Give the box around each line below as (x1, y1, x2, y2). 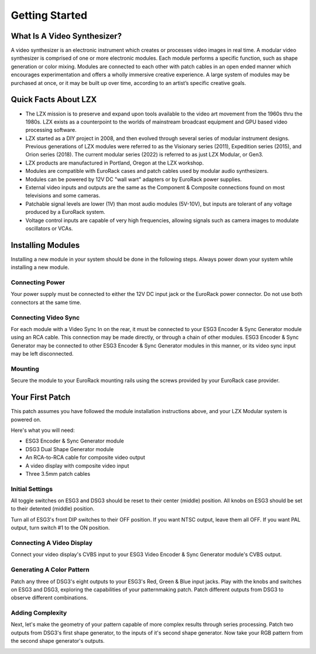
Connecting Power (11, 278, 66, 287)
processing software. (25, 127, 77, 134)
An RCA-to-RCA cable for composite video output (25, 454, 146, 461)
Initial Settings (11, 485, 53, 493)
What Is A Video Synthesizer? (11, 31, 122, 41)
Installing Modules (11, 240, 80, 250)
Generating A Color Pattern (11, 566, 90, 574)
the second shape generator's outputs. (11, 638, 105, 645)
